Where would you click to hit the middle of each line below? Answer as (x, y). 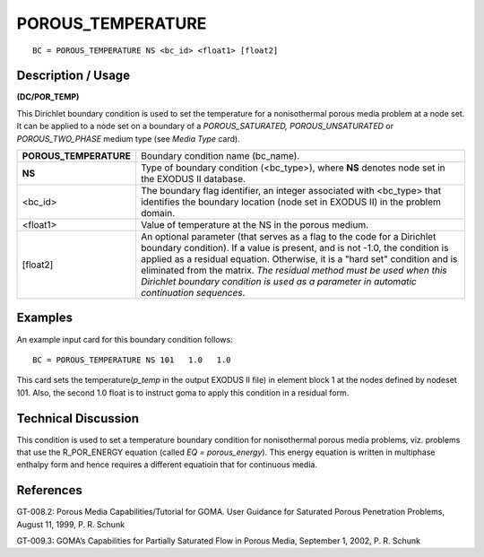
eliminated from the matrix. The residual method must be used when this (294, 271)
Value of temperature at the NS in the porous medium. (255, 225)
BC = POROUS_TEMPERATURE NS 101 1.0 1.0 (132, 360)
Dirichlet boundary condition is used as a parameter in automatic (278, 282)
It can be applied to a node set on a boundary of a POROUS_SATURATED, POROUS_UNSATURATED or (205, 126)
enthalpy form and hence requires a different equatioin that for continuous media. (167, 465)
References (49, 490)
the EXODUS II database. (193, 179)
